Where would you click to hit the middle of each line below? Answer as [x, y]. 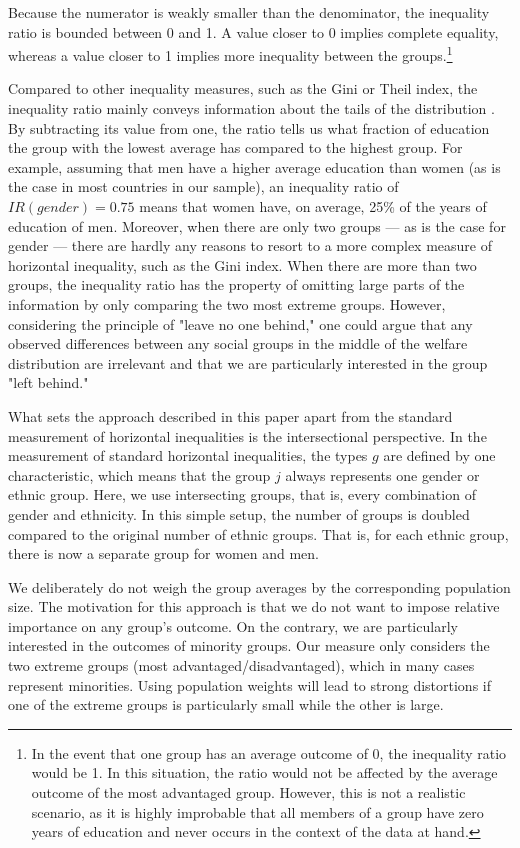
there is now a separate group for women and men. [164, 553]
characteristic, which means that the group [139, 474]
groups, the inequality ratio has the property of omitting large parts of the [236, 284]
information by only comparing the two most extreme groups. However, [227, 303]
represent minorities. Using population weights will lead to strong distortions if [249, 684]
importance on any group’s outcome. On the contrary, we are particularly [233, 625]
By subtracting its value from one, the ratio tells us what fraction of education [249, 127]
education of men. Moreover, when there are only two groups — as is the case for [257, 225]
